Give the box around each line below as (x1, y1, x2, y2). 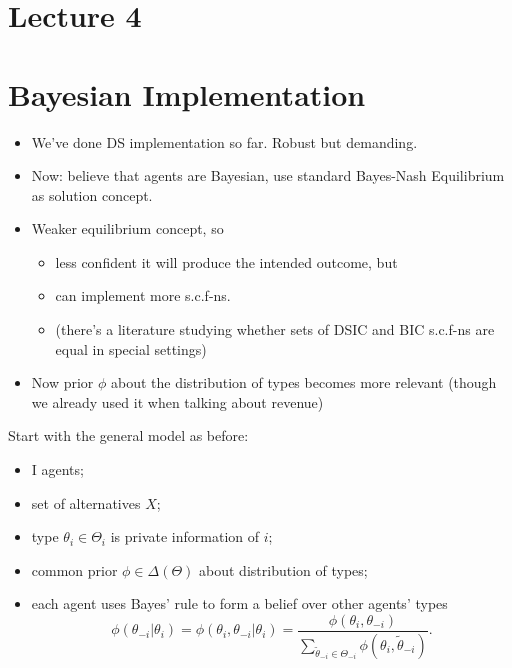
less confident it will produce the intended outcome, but (55, 251, 398, 272)
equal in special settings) (55, 338, 207, 359)
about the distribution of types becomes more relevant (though (111, 372, 497, 393)
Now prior (31, 372, 94, 393)
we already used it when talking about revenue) (31, 391, 324, 412)
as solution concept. (31, 184, 153, 205)
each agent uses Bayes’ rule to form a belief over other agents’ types (31, 593, 448, 614)
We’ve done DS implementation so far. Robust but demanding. (31, 131, 418, 152)
